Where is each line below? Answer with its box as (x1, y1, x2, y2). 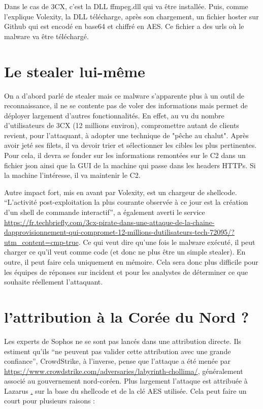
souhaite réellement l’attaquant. (4, 276, 103, 287)
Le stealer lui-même (4, 60, 145, 81)
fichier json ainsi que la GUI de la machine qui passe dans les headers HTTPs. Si (4, 160, 256, 170)
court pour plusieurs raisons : (4, 395, 95, 406)
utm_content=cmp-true (4, 236, 79, 247)
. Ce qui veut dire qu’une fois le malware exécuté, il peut (78, 236, 255, 247)
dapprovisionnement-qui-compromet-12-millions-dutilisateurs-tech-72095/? (4, 227, 235, 237)
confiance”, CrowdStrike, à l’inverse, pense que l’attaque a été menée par (4, 356, 231, 366)
